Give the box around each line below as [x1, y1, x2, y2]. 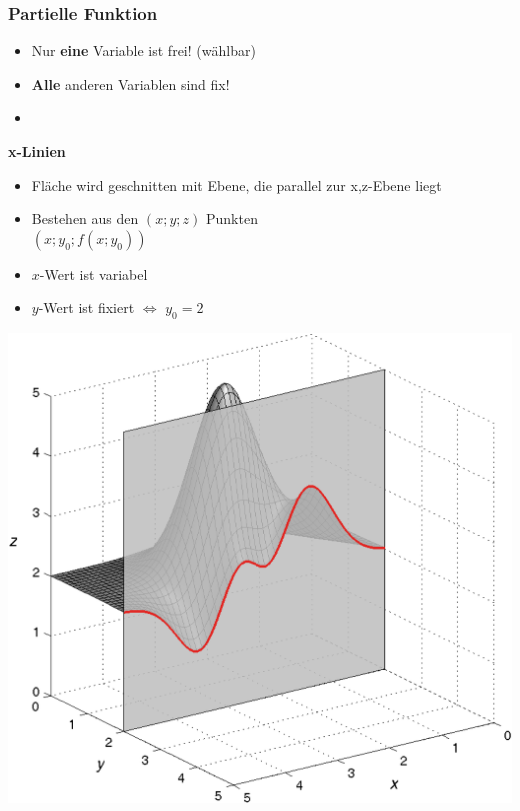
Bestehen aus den [31, 208, 139, 229]
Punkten [205, 208, 258, 229]
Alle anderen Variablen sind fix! [31, 73, 230, 94]
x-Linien [8, 141, 66, 161]
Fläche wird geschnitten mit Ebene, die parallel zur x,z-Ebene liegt [31, 174, 442, 195]
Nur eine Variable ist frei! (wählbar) [31, 40, 256, 61]
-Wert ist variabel [39, 263, 148, 284]
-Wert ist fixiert [38, 297, 135, 318]
